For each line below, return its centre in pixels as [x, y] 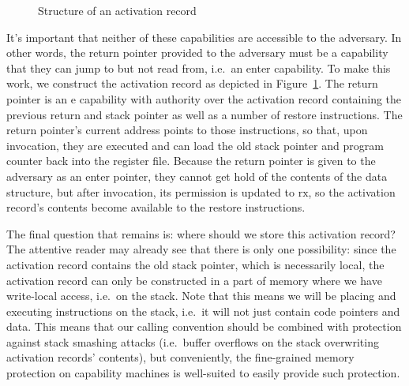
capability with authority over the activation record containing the [240, 98]
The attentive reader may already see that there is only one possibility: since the [201, 249]
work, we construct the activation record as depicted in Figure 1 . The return [192, 83]
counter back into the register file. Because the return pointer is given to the [191, 161]
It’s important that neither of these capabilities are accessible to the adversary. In [204, 37]
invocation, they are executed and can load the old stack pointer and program [195, 145]
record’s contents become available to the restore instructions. [156, 207]
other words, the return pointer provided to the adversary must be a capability [197, 52]
